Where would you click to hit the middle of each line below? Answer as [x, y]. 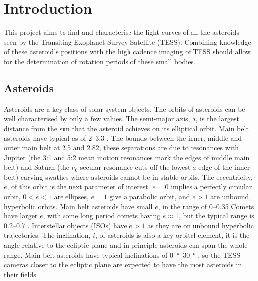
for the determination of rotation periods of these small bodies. [100, 61]
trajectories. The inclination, [47, 235]
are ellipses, [71, 196]
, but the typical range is [216, 216]
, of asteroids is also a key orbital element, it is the [172, 235]
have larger [21, 216]
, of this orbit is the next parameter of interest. [79, 186]
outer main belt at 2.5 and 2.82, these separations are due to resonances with [122, 148]
